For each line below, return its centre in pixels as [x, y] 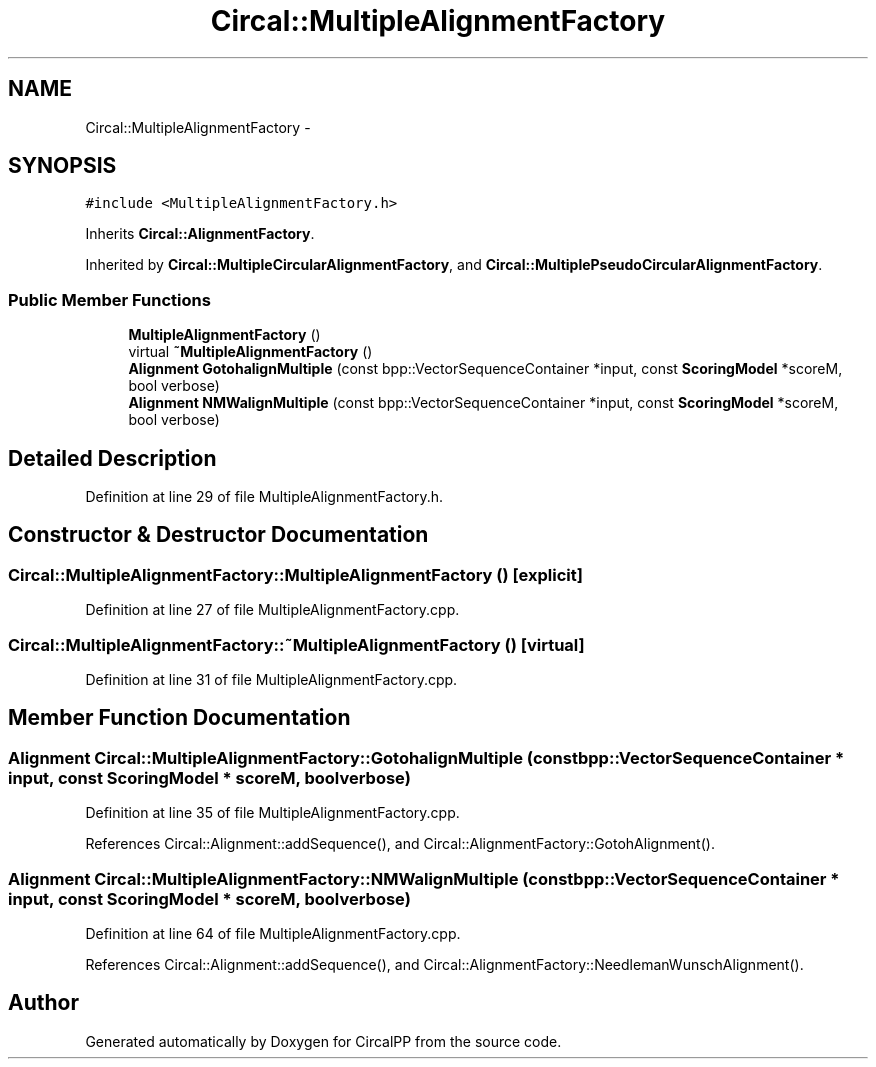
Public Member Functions [109, 299]
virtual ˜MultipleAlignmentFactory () [250, 352]
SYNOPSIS [62, 166]
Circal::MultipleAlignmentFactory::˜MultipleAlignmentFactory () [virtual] [296, 644]
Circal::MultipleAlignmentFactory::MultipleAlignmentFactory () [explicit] [295, 574]
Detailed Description [112, 458]
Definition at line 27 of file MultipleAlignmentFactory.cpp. [272, 610]
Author [43, 1003]
